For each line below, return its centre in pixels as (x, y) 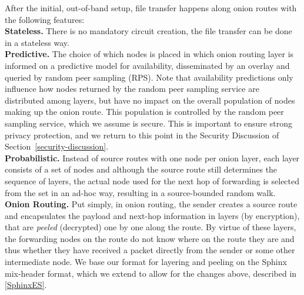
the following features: (45, 19)
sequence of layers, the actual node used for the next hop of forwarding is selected (152, 180)
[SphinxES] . (26, 285)
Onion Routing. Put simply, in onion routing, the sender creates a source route (151, 204)
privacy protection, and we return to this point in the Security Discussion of (142, 135)
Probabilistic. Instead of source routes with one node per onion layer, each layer (152, 158)
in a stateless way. (37, 42)
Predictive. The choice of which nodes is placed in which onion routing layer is (149, 54)
